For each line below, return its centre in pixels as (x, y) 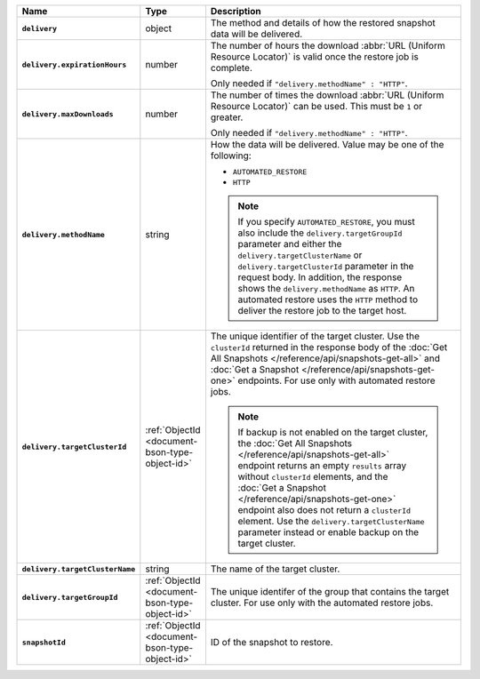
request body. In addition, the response (320, 277)
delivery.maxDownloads (68, 114)
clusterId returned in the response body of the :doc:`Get (329, 347)
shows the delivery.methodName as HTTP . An (326, 288)
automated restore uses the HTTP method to (328, 300)
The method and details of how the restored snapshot (323, 23)
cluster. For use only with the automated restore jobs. (322, 603)
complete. (232, 68)
